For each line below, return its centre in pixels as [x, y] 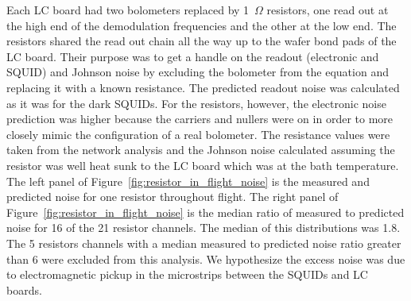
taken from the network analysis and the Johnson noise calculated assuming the [201, 150]
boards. [24, 289]
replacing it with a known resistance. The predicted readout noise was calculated [203, 87]
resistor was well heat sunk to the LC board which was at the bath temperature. [203, 165]
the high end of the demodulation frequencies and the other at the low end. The [202, 25]
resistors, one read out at [328, 10]
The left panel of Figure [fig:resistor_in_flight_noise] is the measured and [188, 181]
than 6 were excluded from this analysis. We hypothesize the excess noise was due [206, 259]
